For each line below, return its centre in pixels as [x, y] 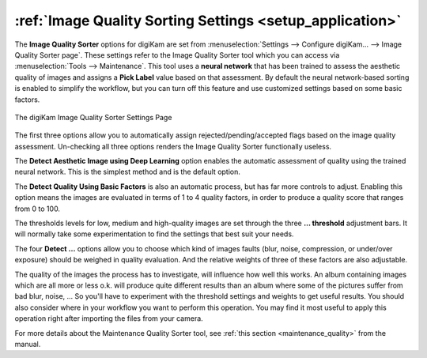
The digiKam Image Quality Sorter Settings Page [93, 117]
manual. [28, 344]
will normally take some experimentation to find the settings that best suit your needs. [154, 234]
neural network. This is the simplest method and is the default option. [128, 172]
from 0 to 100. [38, 209]
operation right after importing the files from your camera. [109, 318]
